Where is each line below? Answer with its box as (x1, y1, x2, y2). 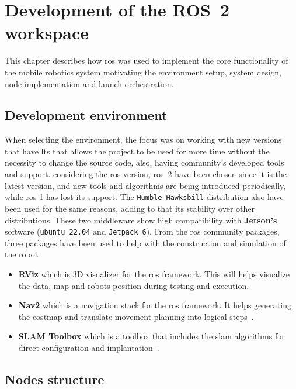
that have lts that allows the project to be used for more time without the (5, 144, 270, 157)
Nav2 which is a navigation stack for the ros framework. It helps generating (18, 299, 291, 311)
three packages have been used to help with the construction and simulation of (5, 236, 286, 249)
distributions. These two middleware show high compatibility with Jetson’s (5, 214, 277, 226)
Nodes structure (5, 370, 105, 388)
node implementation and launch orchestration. (5, 77, 174, 89)
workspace (5, 20, 89, 44)
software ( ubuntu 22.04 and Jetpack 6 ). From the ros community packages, (5, 225, 280, 237)
